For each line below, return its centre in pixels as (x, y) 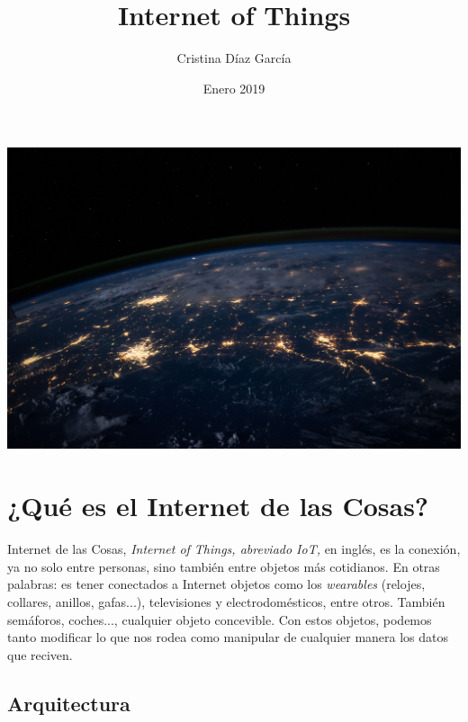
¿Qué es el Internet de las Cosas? (218, 506)
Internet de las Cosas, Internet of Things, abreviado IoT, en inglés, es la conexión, (234, 549)
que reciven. (40, 654)
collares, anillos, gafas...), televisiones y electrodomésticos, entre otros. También (226, 601)
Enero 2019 (234, 88)
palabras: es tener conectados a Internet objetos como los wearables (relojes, (216, 584)
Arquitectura (69, 703)
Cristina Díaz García (234, 58)
